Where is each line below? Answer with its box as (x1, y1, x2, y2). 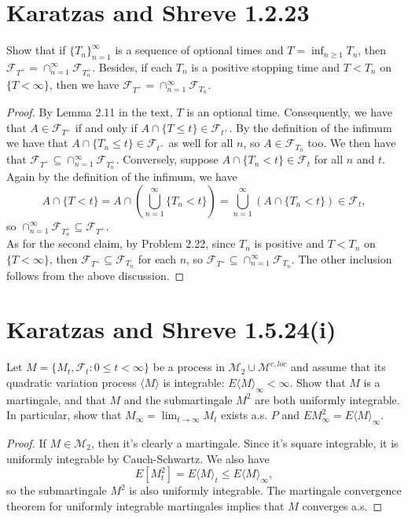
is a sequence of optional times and (115, 42, 284, 58)
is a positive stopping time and (191, 58, 340, 75)
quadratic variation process (6, 374, 137, 390)
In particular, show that (6, 407, 122, 423)
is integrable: (163, 374, 225, 390)
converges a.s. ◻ (302, 497, 383, 513)
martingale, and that (6, 391, 106, 407)
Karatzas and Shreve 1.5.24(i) (6, 313, 336, 345)
